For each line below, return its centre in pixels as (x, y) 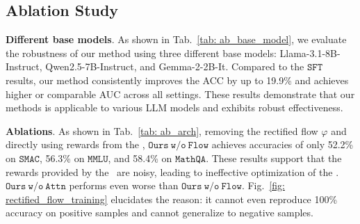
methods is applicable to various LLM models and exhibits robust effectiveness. (174, 107)
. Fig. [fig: (263, 185)
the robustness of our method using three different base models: (141, 53)
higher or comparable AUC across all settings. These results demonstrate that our (180, 94)
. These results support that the (274, 158)
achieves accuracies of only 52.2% (283, 144)
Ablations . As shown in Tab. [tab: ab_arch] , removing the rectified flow (162, 130)
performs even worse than (124, 185)
